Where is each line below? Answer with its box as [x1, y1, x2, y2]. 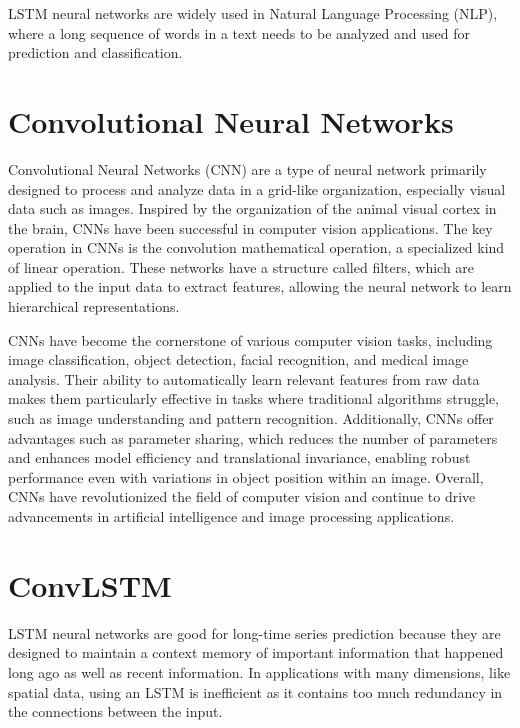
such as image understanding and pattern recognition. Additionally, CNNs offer [8, 408, 494, 429]
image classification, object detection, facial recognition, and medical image [8, 349, 469, 370]
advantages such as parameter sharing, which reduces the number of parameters [8, 427, 498, 448]
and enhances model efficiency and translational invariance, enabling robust [8, 447, 471, 468]
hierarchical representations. [8, 296, 180, 317]
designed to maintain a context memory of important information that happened [8, 642, 504, 663]
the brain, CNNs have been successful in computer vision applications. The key [8, 217, 493, 238]
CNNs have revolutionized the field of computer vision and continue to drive [8, 486, 476, 507]
